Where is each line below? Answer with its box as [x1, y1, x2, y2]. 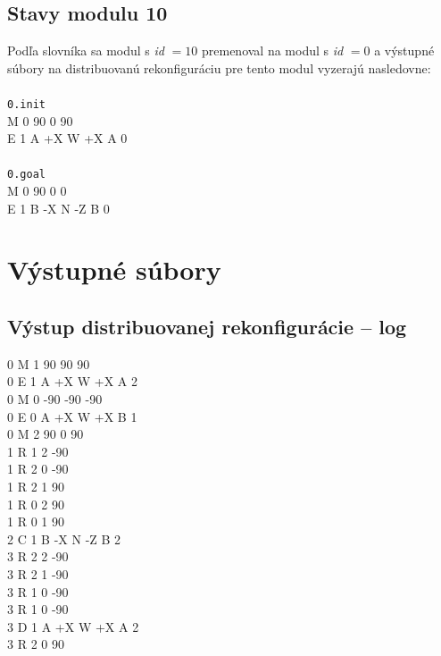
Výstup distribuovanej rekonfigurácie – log [7, 313, 407, 341]
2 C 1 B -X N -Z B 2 [7, 529, 121, 548]
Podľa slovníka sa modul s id [7, 41, 164, 60]
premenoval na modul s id [201, 41, 344, 60]
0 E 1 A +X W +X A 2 [7, 372, 138, 391]
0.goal [7, 168, 46, 181]
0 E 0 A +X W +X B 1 [7, 407, 137, 425]
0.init [7, 97, 46, 111]
